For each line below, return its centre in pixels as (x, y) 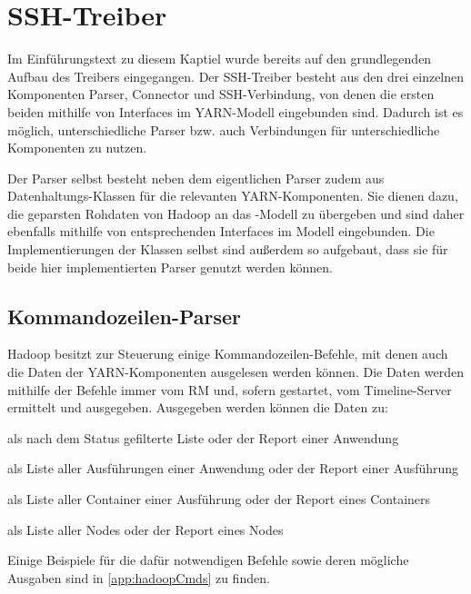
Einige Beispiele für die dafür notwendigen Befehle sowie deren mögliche (208, 560)
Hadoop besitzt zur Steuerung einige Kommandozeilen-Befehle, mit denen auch (228, 354)
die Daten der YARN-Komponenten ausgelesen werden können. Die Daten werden (235, 372)
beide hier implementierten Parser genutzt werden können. (170, 267)
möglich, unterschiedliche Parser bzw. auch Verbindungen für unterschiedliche (224, 129)
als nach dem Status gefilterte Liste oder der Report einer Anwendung (203, 437)
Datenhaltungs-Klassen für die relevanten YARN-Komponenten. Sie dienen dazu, (233, 196)
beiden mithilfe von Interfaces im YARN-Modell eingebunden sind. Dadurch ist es (235, 111)
